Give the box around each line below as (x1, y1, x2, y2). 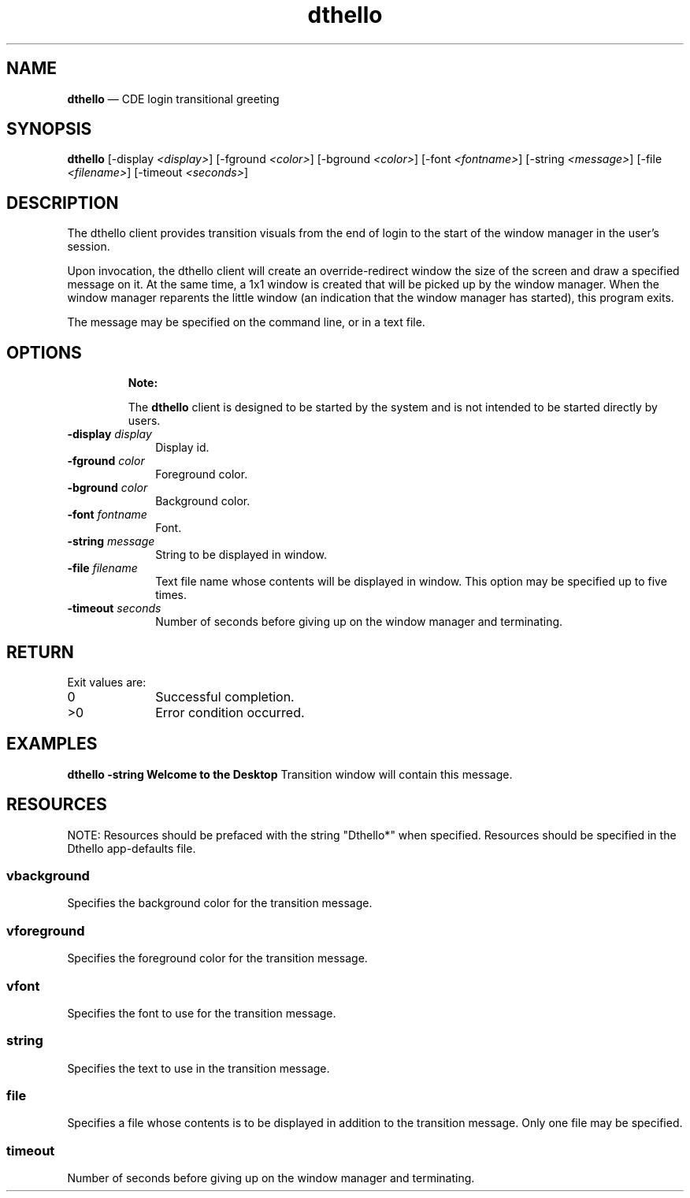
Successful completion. (155, 688, 295, 705)
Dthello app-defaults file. (67, 841, 196, 855)
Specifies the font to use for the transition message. (67, 1006, 336, 1020)
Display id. (155, 441, 210, 455)
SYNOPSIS (6, 119, 92, 140)
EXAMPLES (6, 734, 98, 754)
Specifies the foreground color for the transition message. (67, 951, 368, 965)
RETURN (6, 642, 74, 662)
